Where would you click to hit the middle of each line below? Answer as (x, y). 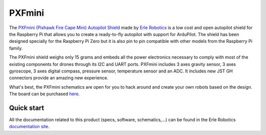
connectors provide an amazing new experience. (59, 78)
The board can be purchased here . (44, 94)
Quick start (27, 108)
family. (16, 48)
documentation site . (29, 127)
